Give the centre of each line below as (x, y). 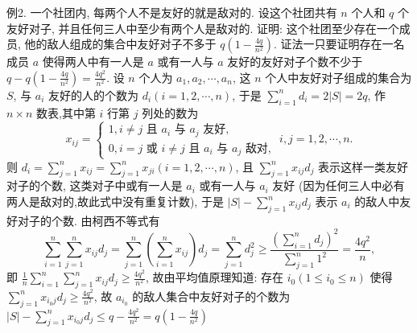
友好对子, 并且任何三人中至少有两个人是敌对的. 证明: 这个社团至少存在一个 (203, 28)
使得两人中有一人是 (93, 62)
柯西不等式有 (126, 220)
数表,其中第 (66, 112)
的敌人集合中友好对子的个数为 (211, 296)
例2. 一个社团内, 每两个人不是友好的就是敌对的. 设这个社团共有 (172, 12)
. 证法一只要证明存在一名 (339, 44)
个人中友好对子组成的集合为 (339, 77)
